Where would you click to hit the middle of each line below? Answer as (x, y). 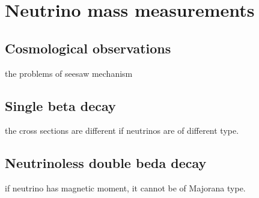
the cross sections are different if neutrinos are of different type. (122, 130)
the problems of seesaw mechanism (69, 73)
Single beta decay (60, 105)
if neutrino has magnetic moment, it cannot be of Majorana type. (125, 188)
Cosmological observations (88, 48)
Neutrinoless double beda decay (106, 163)
